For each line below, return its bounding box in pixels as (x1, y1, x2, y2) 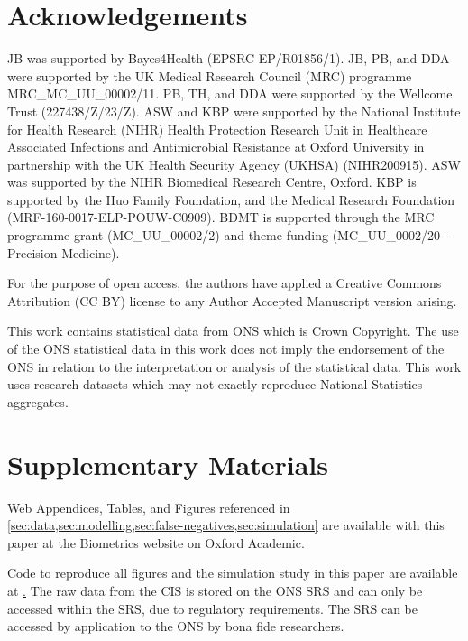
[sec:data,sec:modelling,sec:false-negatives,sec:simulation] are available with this (7, 516, 445, 534)
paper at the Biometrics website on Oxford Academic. (7, 533, 305, 552)
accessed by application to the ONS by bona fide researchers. (7, 617, 344, 636)
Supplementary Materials (7, 445, 328, 482)
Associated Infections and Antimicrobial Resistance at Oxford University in (7, 137, 425, 156)
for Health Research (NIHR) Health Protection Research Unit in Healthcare (7, 119, 427, 138)
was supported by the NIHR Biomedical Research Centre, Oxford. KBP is (7, 172, 417, 191)
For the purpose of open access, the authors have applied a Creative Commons (7, 274, 442, 293)
